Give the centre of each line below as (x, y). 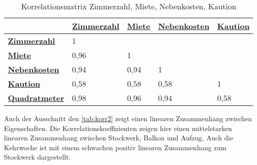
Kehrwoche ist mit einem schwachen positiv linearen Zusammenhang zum (115, 147)
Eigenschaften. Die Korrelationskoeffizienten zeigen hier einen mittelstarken (118, 128)
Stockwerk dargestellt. (38, 157)
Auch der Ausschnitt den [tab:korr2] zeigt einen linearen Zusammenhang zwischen (128, 118)
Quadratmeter (36, 98)
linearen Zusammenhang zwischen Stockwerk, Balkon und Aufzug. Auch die (119, 138)
